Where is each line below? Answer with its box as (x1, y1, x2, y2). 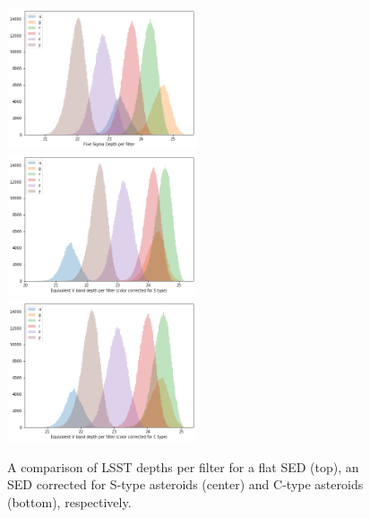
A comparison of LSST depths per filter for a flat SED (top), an (7, 457, 359, 476)
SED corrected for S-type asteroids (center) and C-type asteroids (7, 475, 364, 494)
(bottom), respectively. (7, 493, 132, 512)
